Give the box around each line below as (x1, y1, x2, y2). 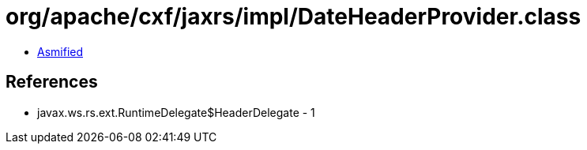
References (6, 72, 98, 92)
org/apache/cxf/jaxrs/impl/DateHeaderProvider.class (6, 3, 581, 30)
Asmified (37, 44, 84, 58)
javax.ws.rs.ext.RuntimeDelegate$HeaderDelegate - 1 (37, 105, 315, 119)
